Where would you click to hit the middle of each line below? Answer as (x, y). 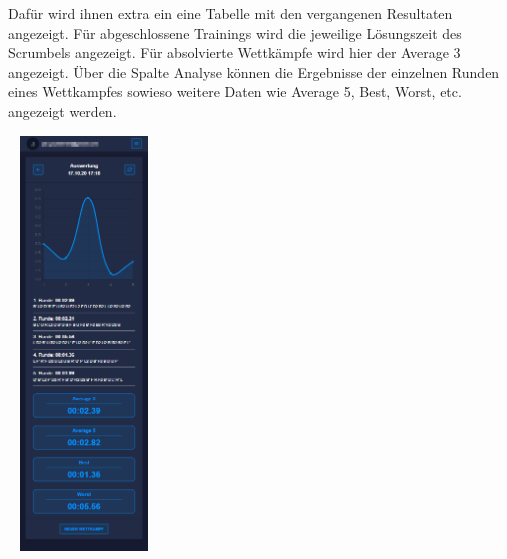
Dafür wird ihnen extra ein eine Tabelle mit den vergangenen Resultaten (230, 13)
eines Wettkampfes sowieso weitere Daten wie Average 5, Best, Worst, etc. (235, 91)
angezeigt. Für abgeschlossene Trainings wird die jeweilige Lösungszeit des (235, 32)
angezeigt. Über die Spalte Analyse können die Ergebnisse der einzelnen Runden (254, 71)
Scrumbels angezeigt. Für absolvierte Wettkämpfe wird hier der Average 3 (234, 52)
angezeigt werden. (62, 110)
